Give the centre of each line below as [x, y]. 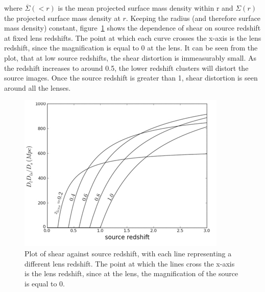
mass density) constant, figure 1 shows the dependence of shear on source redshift [132, 28]
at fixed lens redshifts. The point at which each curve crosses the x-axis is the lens [133, 37]
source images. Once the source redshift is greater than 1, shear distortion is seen [131, 78]
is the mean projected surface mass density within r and [146, 8]
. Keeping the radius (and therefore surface [193, 18]
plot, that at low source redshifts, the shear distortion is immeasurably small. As [130, 57]
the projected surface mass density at [62, 18]
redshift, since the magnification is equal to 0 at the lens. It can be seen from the [131, 48]
